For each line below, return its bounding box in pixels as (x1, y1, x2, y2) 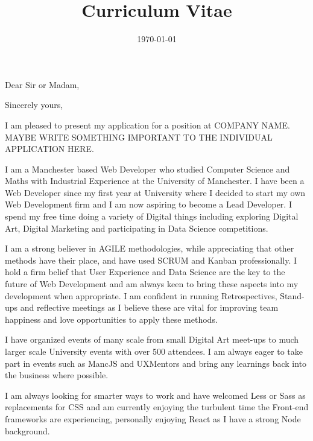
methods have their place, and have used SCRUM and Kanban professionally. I (5, 253, 297, 266)
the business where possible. (5, 369, 109, 381)
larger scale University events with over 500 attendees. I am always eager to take (5, 345, 303, 357)
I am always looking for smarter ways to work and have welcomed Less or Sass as (5, 389, 306, 401)
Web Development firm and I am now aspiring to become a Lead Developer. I (5, 198, 292, 211)
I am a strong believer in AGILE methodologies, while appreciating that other (5, 242, 294, 255)
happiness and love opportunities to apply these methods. (5, 313, 218, 325)
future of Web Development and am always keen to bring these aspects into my (5, 278, 299, 290)
